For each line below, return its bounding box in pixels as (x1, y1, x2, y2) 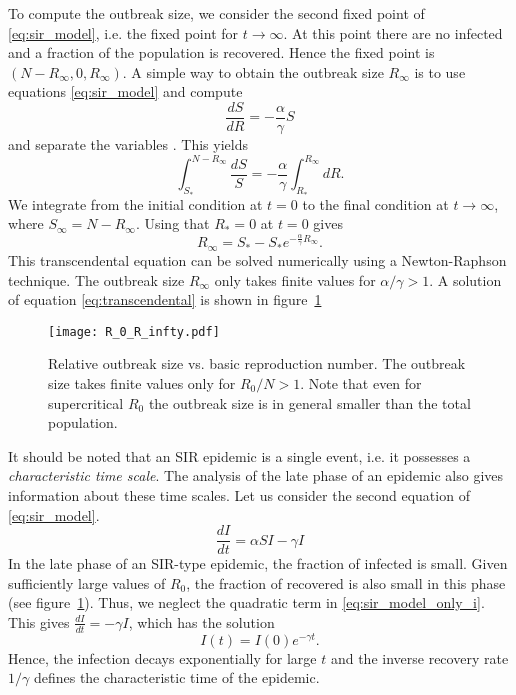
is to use (414, 61, 466, 82)
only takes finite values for (214, 269, 376, 290)
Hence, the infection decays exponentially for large (8, 647, 317, 668)
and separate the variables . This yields (8, 134, 248, 155)
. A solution (429, 269, 502, 290)
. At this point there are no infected (283, 22, 503, 43)
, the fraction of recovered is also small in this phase (186, 572, 506, 593)
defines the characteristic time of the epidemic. (33, 667, 320, 688)
